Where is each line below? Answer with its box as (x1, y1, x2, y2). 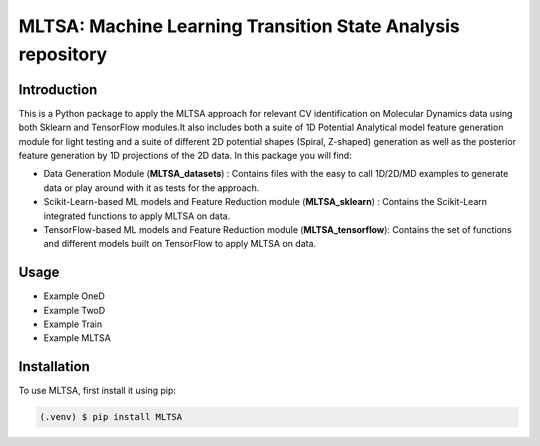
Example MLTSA (43, 332, 112, 344)
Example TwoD (43, 304, 106, 316)
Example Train (43, 318, 103, 330)
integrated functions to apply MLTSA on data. (43, 210, 231, 222)
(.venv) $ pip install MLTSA (39, 411, 183, 423)
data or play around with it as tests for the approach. (43, 181, 260, 194)
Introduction (18, 81, 98, 98)
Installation (18, 358, 90, 375)
